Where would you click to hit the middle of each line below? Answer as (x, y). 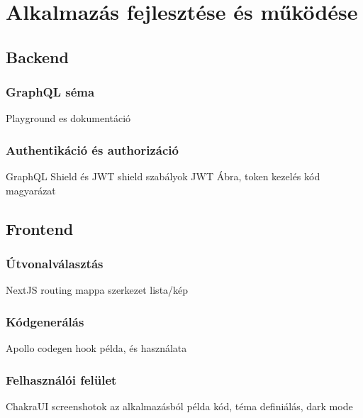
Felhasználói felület (61, 379)
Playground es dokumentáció (68, 118)
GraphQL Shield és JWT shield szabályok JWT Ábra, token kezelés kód (163, 176)
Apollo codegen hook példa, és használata (96, 348)
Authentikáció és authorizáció (92, 149)
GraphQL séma (50, 92)
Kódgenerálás (45, 321)
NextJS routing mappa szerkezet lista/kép (97, 290)
